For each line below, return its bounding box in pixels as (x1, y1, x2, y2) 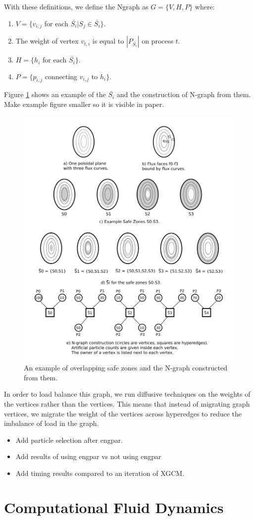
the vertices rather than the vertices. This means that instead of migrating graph (4, 399, 250, 409)
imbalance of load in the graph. (4, 418, 99, 428)
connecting (45, 71, 78, 81)
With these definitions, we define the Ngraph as (4, 1, 149, 11)
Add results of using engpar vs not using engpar (15, 451, 161, 462)
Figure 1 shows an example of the (4, 89, 106, 100)
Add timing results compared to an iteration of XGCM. (15, 468, 185, 478)
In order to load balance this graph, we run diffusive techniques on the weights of (4, 389, 251, 399)
